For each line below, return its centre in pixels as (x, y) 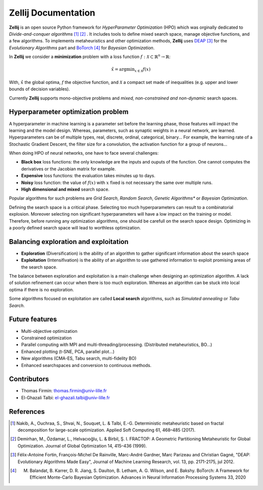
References (27, 412)
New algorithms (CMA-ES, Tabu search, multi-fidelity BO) (79, 358)
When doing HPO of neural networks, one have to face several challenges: (84, 153)
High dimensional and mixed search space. (65, 189)
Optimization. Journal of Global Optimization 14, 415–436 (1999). (82, 446)
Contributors (29, 379)
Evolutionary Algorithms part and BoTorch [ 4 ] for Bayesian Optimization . (82, 48)
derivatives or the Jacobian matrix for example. (69, 169)
